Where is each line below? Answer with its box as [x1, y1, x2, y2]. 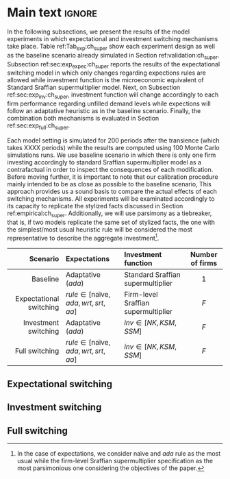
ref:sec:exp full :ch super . [7, 121, 71, 131]
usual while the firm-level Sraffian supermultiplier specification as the [16, 456, 214, 465]
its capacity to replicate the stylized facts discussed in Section [7, 201, 183, 210]
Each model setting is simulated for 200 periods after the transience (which [7, 136, 220, 145]
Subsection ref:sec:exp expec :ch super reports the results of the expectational [7, 60, 220, 70]
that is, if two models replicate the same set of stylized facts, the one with [7, 218, 216, 226]
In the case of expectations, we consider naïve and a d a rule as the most [16, 449, 221, 457]
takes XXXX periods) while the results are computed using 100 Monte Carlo [7, 143, 220, 151]
